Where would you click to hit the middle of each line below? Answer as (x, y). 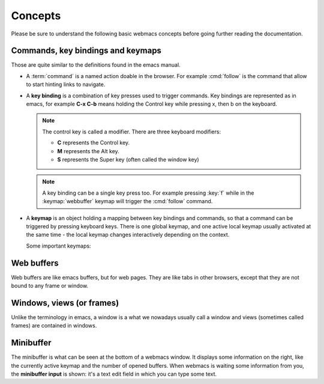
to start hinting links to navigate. (66, 85)
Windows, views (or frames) (65, 303)
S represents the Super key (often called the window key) (128, 159)
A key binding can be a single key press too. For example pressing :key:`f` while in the (148, 193)
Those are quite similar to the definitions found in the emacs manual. (96, 65)
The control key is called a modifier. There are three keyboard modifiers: (132, 132)
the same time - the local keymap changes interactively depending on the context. (128, 235)
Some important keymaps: (58, 246)
